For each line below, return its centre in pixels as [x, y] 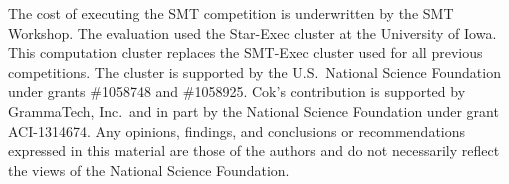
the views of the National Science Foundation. [149, 169]
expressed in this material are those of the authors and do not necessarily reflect [254, 150]
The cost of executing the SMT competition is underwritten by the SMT [231, 13]
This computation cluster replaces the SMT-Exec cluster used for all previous [245, 52]
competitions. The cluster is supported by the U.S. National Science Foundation [254, 71]
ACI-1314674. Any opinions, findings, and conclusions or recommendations [237, 130]
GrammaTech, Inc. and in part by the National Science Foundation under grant [253, 110]
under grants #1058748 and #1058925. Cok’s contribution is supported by [237, 91]
